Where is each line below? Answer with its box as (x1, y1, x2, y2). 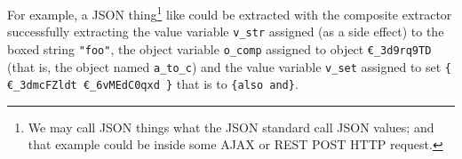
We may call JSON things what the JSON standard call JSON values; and (28, 117, 434, 136)
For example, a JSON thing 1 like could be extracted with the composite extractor (7, 3, 452, 23)
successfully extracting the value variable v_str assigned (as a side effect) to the (7, 22, 444, 41)
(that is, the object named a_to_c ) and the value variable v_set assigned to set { (7, 57, 452, 76)
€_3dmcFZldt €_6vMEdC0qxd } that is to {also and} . (7, 75, 299, 93)
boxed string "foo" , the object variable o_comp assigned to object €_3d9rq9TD (7, 39, 432, 58)
